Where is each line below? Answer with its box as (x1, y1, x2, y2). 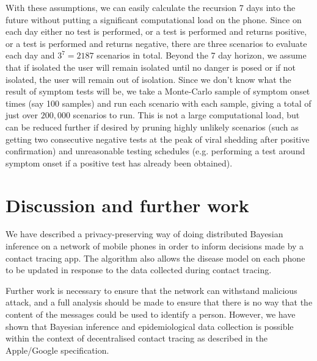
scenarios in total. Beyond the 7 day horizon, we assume (97, 49, 307, 62)
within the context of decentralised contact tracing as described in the (5, 332, 268, 345)
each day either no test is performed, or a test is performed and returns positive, (5, 25, 307, 38)
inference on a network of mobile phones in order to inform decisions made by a (5, 240, 304, 252)
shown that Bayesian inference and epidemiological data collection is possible (5, 320, 294, 332)
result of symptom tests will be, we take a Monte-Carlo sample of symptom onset (5, 85, 310, 98)
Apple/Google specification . (5, 343, 109, 356)
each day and (5, 49, 55, 62)
